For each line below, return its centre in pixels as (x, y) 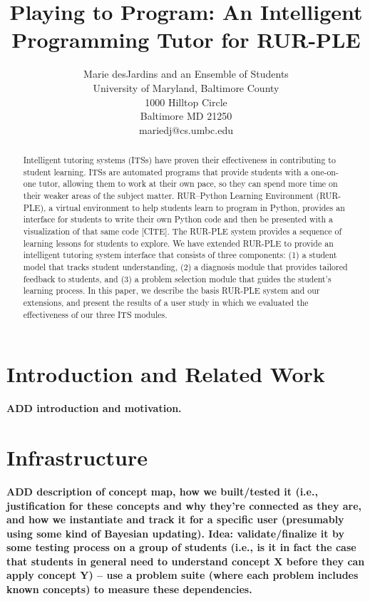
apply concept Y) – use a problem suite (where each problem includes (183, 575)
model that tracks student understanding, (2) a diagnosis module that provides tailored (185, 266)
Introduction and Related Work (166, 374)
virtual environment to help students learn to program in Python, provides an (200, 207)
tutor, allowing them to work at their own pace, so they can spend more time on (188, 184)
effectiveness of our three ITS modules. (95, 314)
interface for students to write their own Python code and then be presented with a (178, 219)
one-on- (325, 171)
